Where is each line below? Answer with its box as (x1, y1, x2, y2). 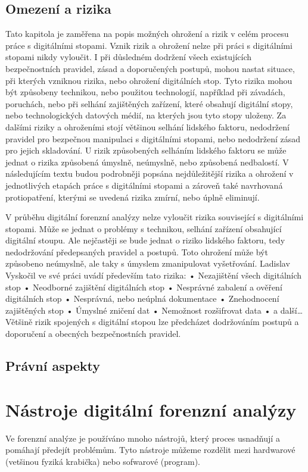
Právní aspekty (5, 357, 101, 375)
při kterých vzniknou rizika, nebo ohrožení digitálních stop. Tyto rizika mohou (5, 74, 293, 86)
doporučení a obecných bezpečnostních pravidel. (5, 327, 181, 340)
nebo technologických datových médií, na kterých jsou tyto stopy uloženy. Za (5, 109, 287, 121)
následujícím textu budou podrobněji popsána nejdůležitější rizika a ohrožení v (5, 167, 294, 180)
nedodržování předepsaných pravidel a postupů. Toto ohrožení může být (5, 245, 268, 258)
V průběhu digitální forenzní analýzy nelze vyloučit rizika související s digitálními (5, 211, 304, 223)
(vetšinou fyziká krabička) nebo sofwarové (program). (5, 455, 200, 467)
